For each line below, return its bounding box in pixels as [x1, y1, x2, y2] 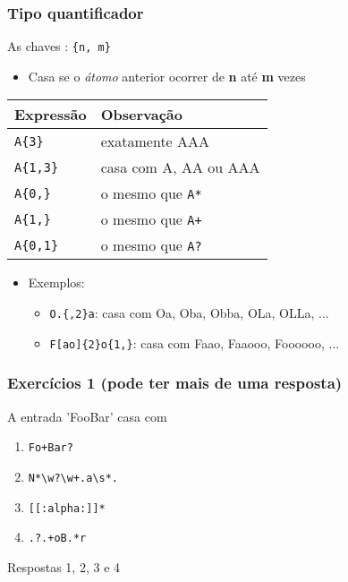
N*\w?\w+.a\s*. [28, 471, 119, 484]
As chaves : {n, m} [7, 37, 111, 56]
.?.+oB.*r [28, 532, 87, 545]
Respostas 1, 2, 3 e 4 [7, 557, 121, 576]
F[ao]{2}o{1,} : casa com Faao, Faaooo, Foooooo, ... [49, 333, 340, 352]
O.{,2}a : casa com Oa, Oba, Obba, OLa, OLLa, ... [49, 304, 329, 322]
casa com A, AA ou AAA [100, 157, 260, 178]
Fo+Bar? [28, 441, 73, 455]
